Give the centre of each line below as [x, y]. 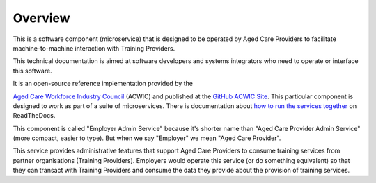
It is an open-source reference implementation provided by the [103, 84]
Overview [41, 18]
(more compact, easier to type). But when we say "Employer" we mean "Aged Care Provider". [147, 138]
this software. [32, 71]
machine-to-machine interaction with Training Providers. [94, 48]
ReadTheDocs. [34, 116]
